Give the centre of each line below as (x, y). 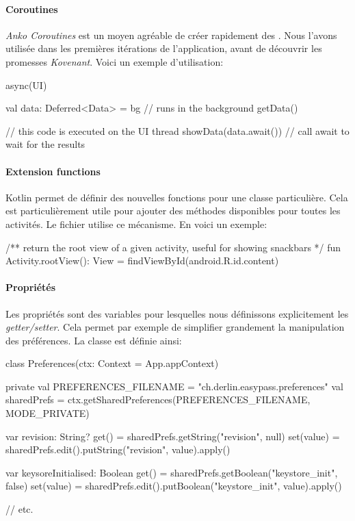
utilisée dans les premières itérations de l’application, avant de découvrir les (164, 48)
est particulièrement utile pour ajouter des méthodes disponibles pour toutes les (173, 211)
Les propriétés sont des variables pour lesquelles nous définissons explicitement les (177, 313)
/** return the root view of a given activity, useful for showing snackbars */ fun (173, 247)
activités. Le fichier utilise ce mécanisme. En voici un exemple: (136, 224)
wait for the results (45, 144)
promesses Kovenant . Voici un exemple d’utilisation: (115, 61)
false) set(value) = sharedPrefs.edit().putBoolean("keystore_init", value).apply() (174, 486)
